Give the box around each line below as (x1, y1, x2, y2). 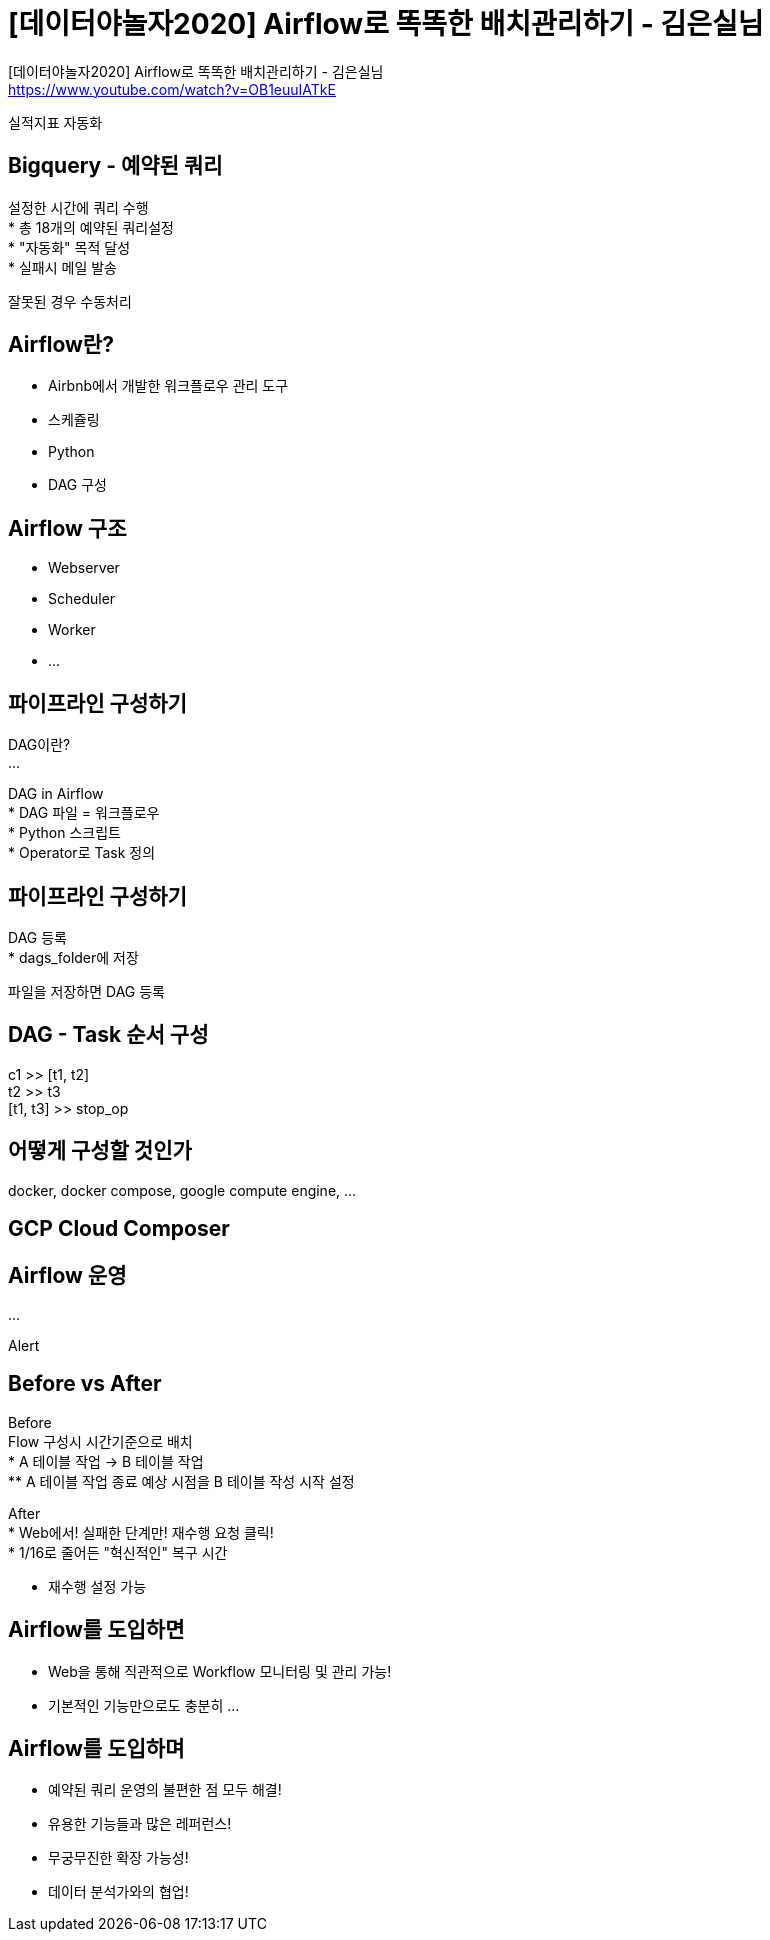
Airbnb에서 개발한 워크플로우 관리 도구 (48, 377, 289, 395)
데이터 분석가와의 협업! (48, 1883, 189, 1901)
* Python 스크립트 (8, 824, 121, 842)
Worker (48, 621, 96, 639)
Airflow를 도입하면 (8, 1617, 185, 1643)
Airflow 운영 (8, 1262, 127, 1288)
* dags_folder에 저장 (8, 948, 139, 966)
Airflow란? (8, 332, 114, 358)
